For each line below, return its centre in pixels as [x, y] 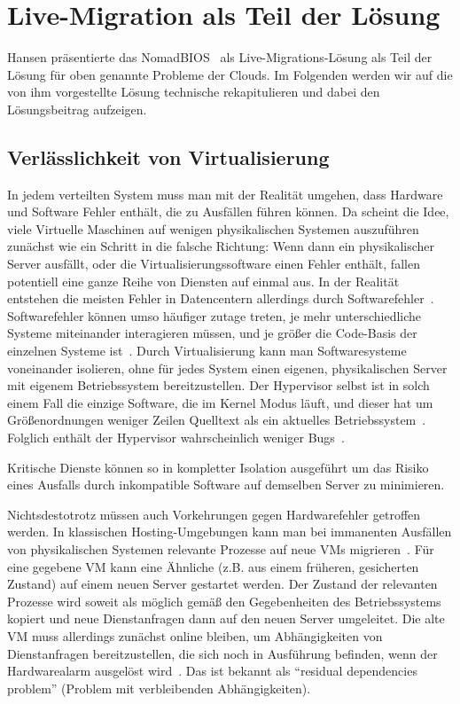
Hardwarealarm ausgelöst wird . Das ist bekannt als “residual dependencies [212, 671]
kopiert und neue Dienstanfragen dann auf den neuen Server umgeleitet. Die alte [226, 618]
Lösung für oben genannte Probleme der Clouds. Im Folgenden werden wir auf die [230, 74]
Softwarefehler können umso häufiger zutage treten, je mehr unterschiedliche [214, 315]
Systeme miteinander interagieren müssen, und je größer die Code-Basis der [212, 333]
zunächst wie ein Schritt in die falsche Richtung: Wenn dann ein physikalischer [221, 246]
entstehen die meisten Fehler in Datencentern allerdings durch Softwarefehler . [221, 298]
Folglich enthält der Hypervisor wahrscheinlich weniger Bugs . [176, 438]
